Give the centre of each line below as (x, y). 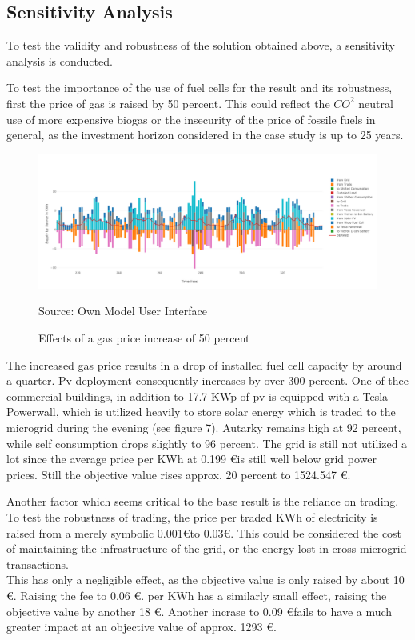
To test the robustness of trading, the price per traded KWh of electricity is (192, 517)
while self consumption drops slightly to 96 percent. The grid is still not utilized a (207, 443)
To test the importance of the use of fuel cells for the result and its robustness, (200, 88)
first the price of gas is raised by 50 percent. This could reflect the (168, 103)
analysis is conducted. (60, 60)
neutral (376, 103)
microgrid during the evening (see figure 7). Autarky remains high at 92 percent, (204, 428)
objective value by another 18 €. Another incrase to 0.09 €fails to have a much (200, 611)
